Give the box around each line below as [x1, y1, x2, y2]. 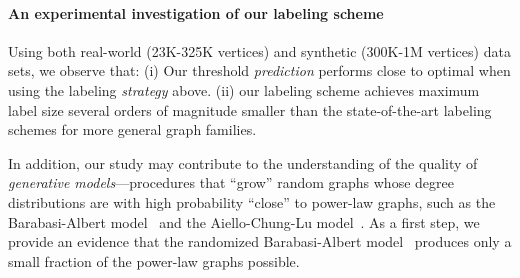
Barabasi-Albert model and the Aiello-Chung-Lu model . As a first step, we [8, 211, 480, 232]
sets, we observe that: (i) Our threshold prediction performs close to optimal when [8, 60, 511, 81]
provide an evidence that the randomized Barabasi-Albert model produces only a [8, 231, 512, 252]
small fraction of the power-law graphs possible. [8, 250, 300, 271]
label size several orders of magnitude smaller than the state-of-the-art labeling [8, 99, 492, 120]
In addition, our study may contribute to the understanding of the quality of [8, 152, 478, 173]
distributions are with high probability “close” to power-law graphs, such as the [8, 191, 496, 212]
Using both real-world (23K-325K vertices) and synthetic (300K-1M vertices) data [8, 40, 511, 61]
